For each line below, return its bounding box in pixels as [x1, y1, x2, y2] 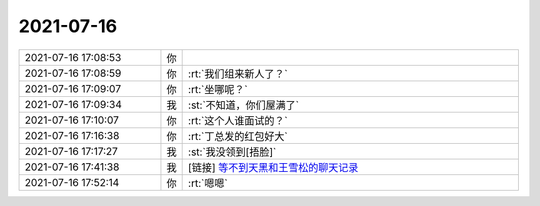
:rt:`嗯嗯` [188, 176, 229, 190]
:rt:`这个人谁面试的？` [188, 113, 289, 127]
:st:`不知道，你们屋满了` [188, 98, 300, 112]
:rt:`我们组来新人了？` [188, 66, 289, 80]
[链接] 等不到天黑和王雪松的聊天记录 [188, 160, 359, 174]
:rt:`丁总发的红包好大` [188, 129, 289, 143]
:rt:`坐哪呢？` [188, 82, 249, 96]
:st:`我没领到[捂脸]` [188, 145, 277, 159]
